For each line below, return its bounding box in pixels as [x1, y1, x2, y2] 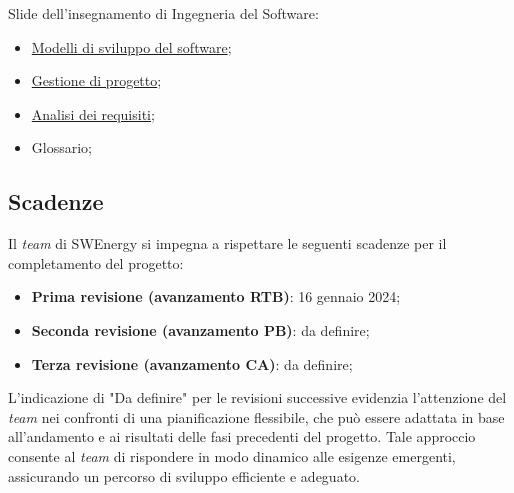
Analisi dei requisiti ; [31, 103, 155, 124]
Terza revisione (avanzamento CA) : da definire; [31, 353, 353, 374]
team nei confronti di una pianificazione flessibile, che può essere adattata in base [8, 406, 505, 427]
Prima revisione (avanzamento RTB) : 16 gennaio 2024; [31, 286, 401, 307]
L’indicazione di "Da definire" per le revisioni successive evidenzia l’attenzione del [8, 387, 507, 408]
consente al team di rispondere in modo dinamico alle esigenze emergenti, [8, 445, 456, 466]
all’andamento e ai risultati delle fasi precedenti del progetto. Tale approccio [8, 426, 476, 447]
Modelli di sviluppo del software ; [31, 36, 232, 57]
